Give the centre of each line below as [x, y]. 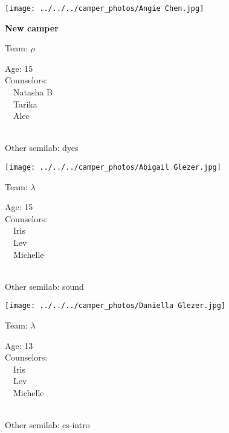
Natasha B [33, 92]
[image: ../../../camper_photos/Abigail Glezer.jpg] [113, 167]
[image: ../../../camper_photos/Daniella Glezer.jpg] [115, 306]
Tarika [25, 104]
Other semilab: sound [44, 286]
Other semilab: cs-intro [47, 425]
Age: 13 [19, 345]
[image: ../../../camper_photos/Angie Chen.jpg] [105, 8]
